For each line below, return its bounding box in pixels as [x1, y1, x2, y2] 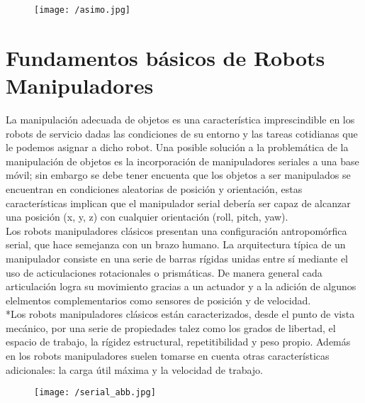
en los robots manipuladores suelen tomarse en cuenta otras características [6, 348, 330, 363]
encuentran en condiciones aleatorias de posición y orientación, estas [6, 181, 303, 196]
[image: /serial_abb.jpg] [34, 387, 156, 398]
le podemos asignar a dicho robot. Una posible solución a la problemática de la [6, 140, 349, 155]
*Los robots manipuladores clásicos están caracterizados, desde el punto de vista [6, 307, 355, 321]
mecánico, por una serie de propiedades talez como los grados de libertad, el [6, 320, 336, 335]
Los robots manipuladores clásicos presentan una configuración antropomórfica [6, 223, 347, 238]
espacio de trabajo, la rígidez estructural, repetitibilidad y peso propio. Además [6, 334, 351, 349]
